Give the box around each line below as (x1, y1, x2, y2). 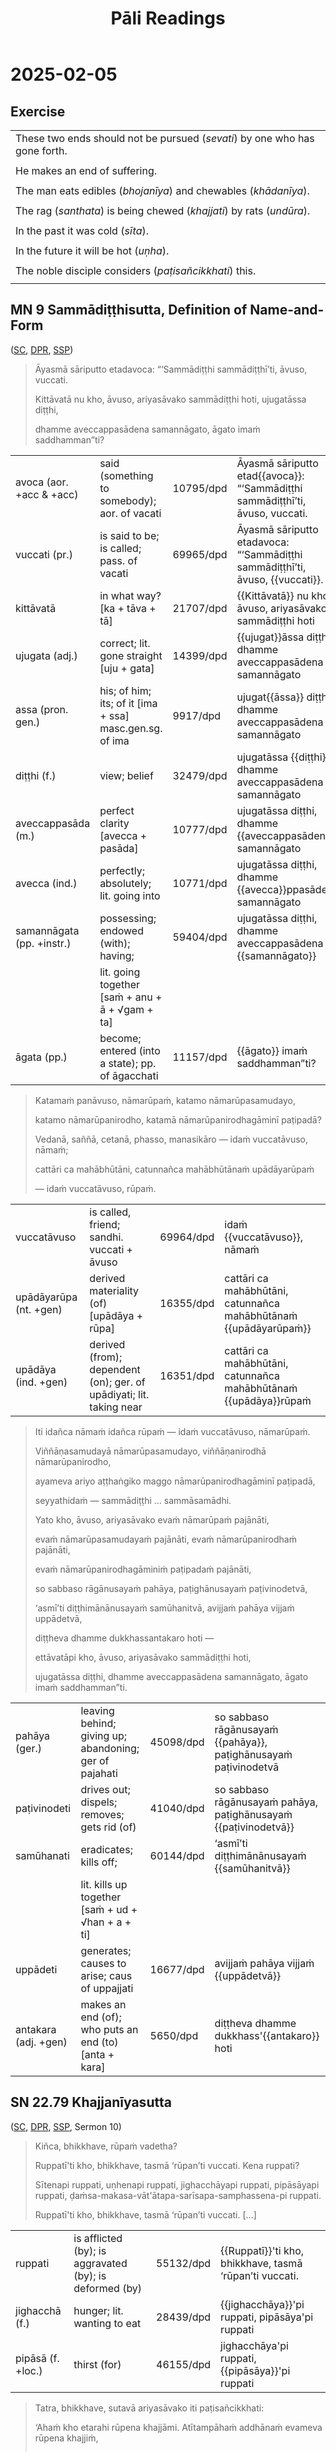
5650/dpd (149, 2028, 199, 2042)
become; (99, 1031, 142, 1045)
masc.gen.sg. (99, 721, 163, 735)
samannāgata (15, 923, 80, 937)
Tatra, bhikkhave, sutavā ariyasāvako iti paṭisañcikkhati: (34, 2402, 265, 2414)
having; (99, 948, 135, 962)
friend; (89, 1217, 121, 1231)
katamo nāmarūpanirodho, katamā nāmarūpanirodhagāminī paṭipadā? (34, 1113, 322, 1126)
